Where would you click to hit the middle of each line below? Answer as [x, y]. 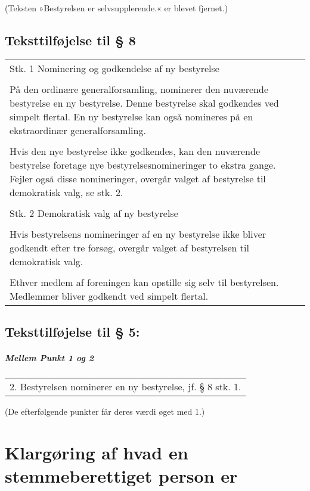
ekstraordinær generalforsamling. [78, 130]
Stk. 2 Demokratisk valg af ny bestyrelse [94, 213]
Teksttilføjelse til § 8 [70, 40]
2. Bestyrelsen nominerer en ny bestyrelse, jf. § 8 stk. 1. [125, 387]
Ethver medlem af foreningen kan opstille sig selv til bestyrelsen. [144, 282]
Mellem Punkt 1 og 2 [49, 358]
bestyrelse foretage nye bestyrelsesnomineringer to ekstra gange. [143, 164]
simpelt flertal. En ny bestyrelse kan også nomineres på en [131, 116]
